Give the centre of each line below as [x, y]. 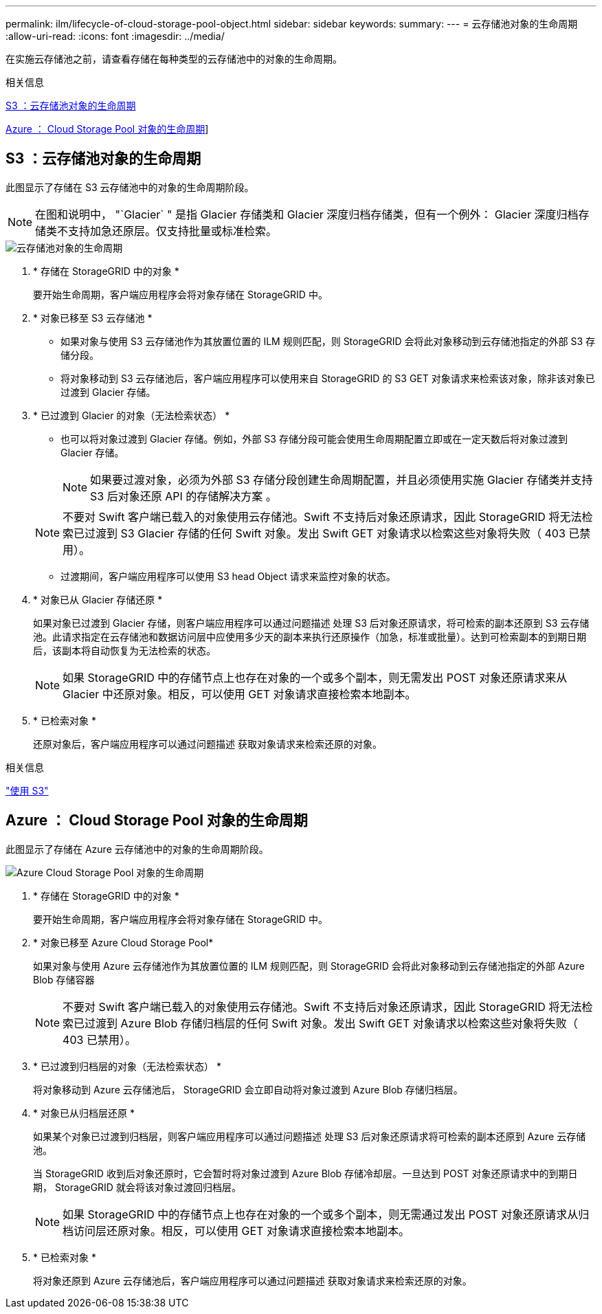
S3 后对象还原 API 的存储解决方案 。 [183, 496]
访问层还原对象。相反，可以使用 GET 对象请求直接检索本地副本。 [242, 1231]
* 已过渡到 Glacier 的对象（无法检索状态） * [132, 415]
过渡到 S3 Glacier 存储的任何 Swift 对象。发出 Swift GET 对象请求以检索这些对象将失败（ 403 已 [332, 533]
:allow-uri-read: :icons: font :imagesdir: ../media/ [115, 36]
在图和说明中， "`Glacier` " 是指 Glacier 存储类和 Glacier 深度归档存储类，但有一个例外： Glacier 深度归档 [307, 214]
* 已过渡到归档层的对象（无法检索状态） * [127, 1066]
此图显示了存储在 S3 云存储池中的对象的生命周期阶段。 [130, 187]
